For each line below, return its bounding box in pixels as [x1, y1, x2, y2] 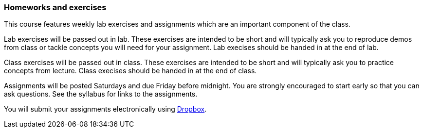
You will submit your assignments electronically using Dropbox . [4, 105, 207, 114]
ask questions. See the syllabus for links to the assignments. [4, 90, 198, 99]
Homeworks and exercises [4, 2, 107, 12]
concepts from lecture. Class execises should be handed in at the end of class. [4, 66, 257, 75]
